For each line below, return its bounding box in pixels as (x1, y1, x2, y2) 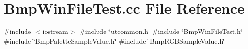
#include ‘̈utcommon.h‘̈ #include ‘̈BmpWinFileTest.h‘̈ (79, 26, 243, 36)
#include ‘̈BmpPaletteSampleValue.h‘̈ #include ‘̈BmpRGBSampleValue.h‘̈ (4, 35, 225, 46)
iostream (42, 26, 68, 36)
